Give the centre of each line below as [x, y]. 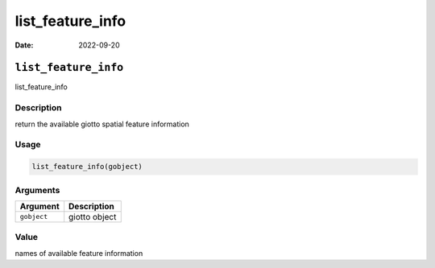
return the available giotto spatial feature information [102, 124]
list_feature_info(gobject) [87, 167]
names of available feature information [79, 253]
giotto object [93, 216]
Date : [24, 45]
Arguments [37, 190]
